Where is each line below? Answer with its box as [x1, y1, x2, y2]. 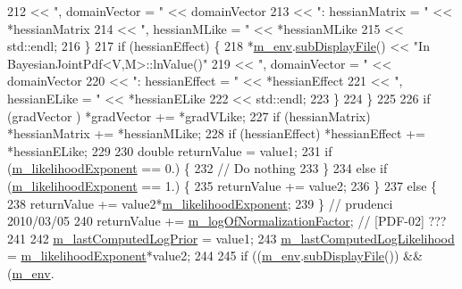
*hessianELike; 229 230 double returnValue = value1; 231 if [7, 141, 332, 160]
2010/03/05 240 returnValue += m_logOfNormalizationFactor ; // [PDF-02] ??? [7, 211, 447, 230]
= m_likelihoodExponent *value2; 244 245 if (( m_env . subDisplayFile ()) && [7, 246, 423, 265]
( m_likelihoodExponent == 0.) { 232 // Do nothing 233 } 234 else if [7, 159, 388, 178]
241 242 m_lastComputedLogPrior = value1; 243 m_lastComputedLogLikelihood [7, 228, 455, 247]
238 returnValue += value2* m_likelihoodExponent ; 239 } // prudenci [7, 194, 393, 212]
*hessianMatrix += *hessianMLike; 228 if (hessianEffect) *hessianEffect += [7, 124, 425, 143]
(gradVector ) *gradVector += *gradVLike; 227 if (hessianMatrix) [7, 106, 371, 125]
